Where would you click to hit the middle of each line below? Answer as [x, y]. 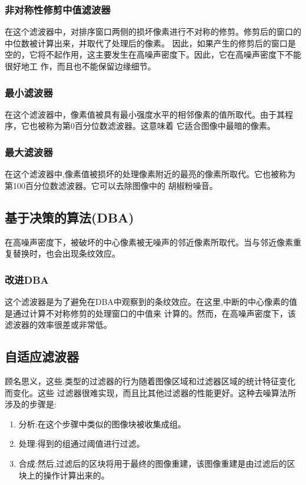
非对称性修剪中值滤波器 [58, 9]
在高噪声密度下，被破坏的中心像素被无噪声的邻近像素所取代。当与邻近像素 [149, 242]
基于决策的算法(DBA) [69, 217]
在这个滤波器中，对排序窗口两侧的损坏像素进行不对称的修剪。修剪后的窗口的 [153, 31]
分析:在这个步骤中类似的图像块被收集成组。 [102, 423]
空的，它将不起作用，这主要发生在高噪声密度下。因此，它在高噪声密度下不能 [153, 54]
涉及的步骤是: [31, 404]
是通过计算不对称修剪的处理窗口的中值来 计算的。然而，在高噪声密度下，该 [150, 313]
